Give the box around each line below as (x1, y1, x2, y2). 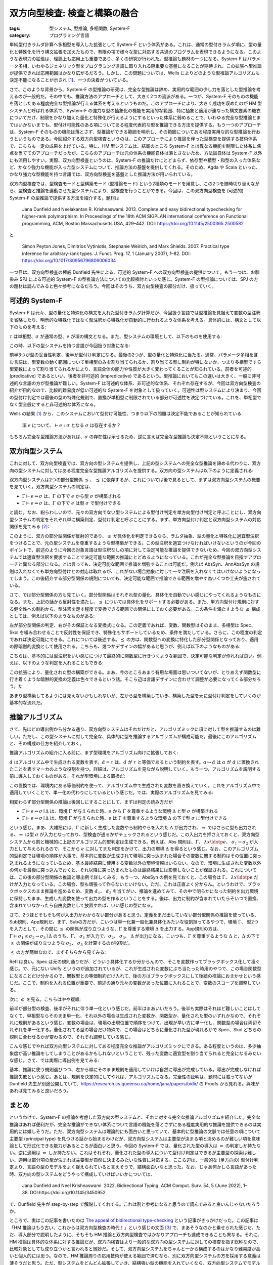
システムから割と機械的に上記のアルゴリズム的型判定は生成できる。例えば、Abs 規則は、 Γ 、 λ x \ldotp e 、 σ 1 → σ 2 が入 (9, 838, 258, 846)
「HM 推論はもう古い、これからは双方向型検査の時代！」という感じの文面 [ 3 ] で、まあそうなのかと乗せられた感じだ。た (9, 1225, 261, 1231)
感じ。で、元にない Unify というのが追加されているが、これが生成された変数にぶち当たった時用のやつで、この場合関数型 (9, 965, 262, 972)
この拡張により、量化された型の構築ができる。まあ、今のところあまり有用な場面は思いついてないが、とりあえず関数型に (9, 669, 261, 675)
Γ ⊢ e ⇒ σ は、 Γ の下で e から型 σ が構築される (22, 493, 121, 499)
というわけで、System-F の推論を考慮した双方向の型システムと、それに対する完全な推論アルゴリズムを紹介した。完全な (9, 1114, 260, 1120)
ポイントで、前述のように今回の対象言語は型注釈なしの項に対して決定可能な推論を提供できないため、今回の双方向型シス (9, 547, 262, 553)
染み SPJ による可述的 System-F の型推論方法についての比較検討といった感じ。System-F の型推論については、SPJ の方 (9, 276, 258, 282)
